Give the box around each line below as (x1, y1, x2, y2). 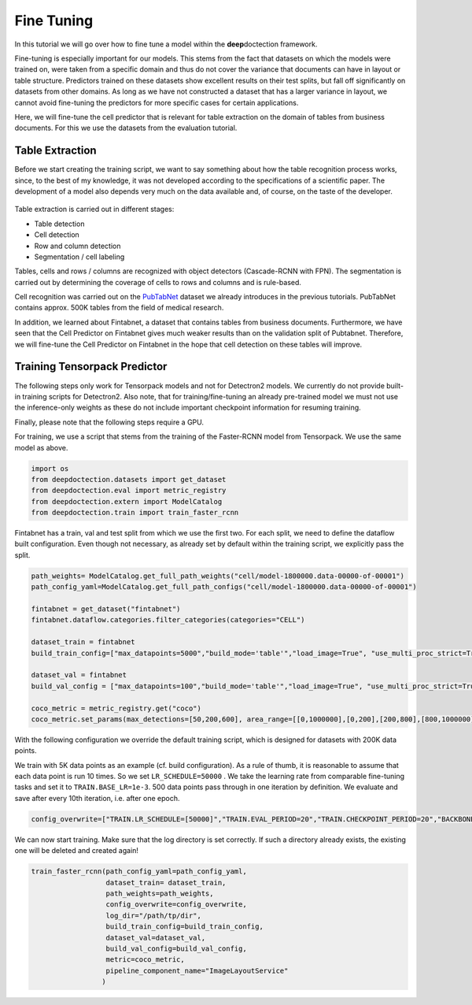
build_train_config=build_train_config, (105, 922, 264, 931)
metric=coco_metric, (105, 955, 185, 964)
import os (31, 464, 69, 473)
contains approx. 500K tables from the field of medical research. (14, 303, 224, 313)
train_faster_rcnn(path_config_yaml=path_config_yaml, (31, 867, 247, 876)
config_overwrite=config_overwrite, (105, 900, 247, 909)
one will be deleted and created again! (14, 846, 139, 855)
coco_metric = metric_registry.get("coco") (31, 703, 202, 713)
